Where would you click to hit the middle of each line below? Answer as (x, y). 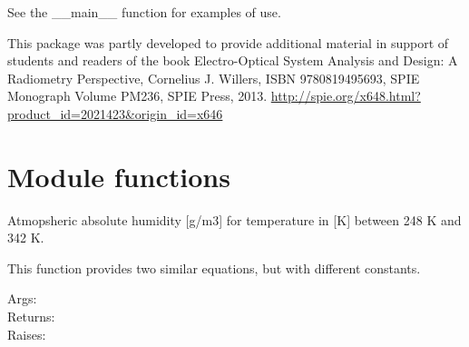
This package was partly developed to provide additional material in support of (228, 42)
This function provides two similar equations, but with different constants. (214, 268)
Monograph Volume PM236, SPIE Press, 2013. (137, 96)
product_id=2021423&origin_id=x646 (115, 113)
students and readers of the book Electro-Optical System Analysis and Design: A (233, 60)
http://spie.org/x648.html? (346, 96)
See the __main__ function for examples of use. (144, 12)
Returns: (31, 317)
